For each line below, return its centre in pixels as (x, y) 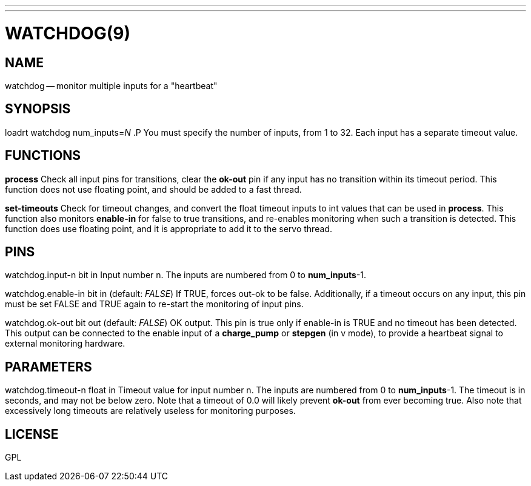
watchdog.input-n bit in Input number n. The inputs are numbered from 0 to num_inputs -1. (186, 275)
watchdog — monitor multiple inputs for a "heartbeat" (111, 85)
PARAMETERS (48, 367)
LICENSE (32, 434)
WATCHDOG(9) (68, 33)
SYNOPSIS (38, 109)
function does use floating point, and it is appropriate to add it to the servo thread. (169, 228)
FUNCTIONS (43, 156)
